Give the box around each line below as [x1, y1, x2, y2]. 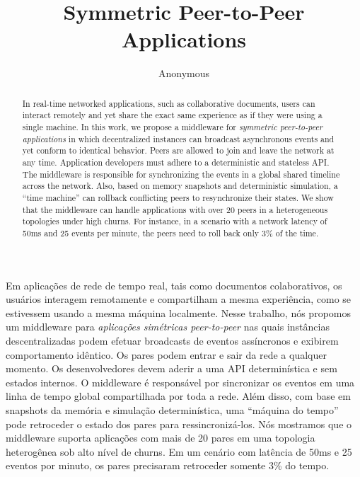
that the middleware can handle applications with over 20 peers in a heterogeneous [22, 203, 328, 215]
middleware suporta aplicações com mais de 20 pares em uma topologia [6, 430, 315, 445]
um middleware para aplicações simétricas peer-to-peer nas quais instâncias [6, 319, 330, 334]
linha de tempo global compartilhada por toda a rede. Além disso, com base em [6, 389, 351, 403]
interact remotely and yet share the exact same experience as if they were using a [22, 109, 323, 121]
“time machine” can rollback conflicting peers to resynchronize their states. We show [22, 191, 334, 203]
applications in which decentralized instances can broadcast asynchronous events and [22, 132, 335, 144]
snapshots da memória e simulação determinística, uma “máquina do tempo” [6, 402, 339, 417]
